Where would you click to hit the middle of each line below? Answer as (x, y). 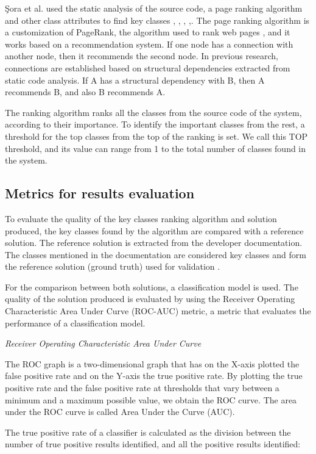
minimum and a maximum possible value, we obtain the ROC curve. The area (151, 399)
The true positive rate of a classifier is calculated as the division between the (148, 432)
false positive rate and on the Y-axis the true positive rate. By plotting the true (154, 376)
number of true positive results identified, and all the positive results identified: (153, 444)
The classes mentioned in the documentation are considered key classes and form (156, 254)
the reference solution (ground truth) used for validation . (113, 266)
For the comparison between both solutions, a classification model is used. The (152, 286)
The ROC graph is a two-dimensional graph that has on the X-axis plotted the (152, 363)
